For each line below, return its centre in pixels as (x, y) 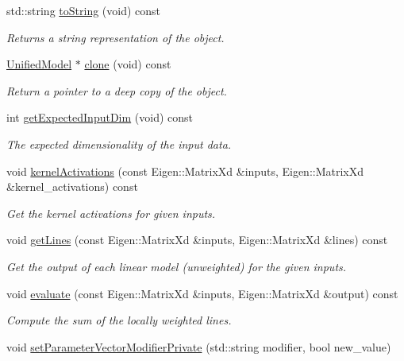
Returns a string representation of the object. (115, 37)
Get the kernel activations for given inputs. (111, 213)
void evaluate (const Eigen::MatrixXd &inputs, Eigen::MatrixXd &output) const (202, 293)
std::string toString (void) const (84, 10)
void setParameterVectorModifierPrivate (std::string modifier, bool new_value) (199, 346)
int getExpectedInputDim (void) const (100, 117)
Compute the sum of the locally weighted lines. (119, 320)
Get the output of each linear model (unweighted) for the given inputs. (177, 266)
